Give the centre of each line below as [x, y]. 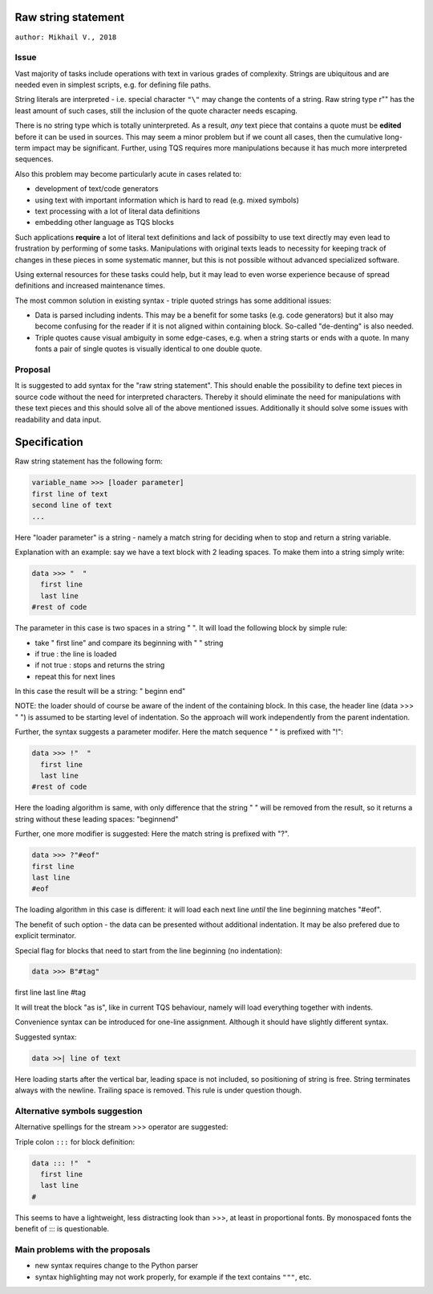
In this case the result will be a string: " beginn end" [100, 692]
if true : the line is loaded [76, 654]
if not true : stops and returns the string [100, 665]
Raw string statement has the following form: [89, 461]
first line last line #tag [51, 993]
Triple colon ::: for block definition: [75, 1141]
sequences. [34, 159]
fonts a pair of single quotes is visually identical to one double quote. [148, 349]
